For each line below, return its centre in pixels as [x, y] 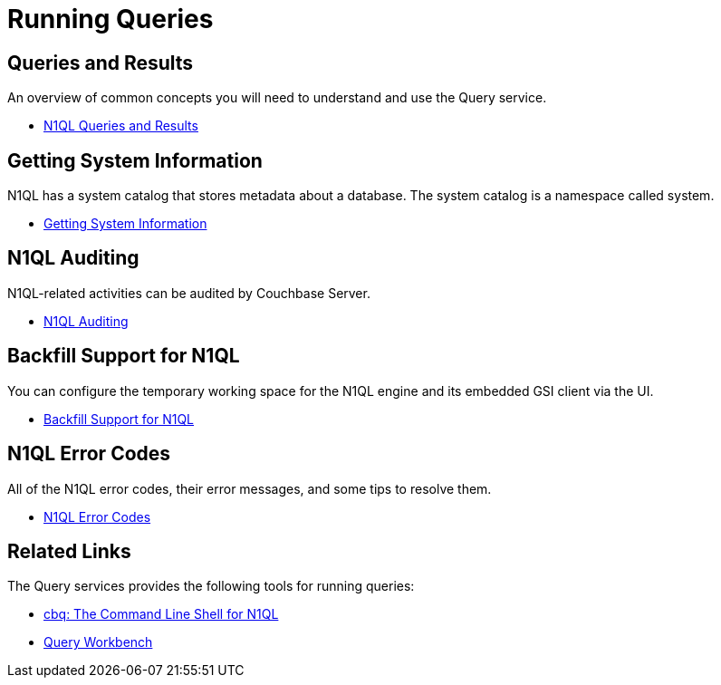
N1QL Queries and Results [121, 126]
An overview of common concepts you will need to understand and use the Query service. [277, 98]
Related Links [69, 551]
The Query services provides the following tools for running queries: [211, 586]
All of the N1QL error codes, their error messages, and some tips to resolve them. [250, 488]
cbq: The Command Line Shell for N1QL [161, 614]
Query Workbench [98, 642]
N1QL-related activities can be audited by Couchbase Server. [189, 293]
